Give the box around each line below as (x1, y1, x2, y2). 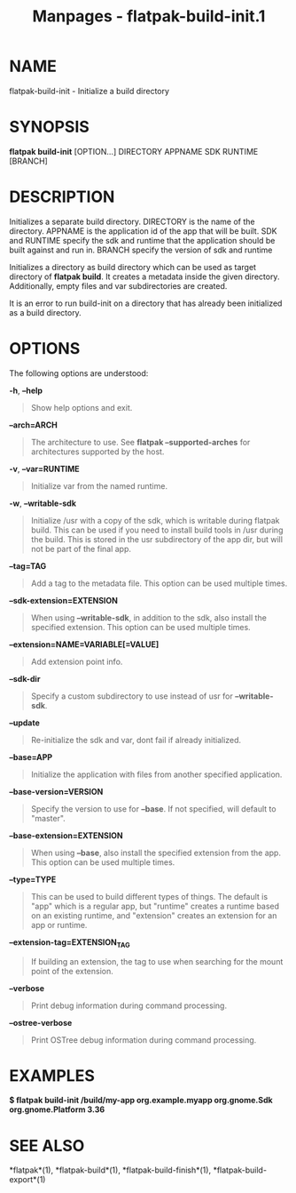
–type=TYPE (9, 874, 57, 885)
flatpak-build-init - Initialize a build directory (9, 85, 170, 96)
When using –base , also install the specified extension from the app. (30, 847, 282, 858)
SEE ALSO (9, 1135, 85, 1156)
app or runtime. (30, 919, 88, 930)
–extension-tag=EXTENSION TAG (9, 936, 130, 949)
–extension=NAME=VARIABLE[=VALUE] (9, 638, 160, 650)
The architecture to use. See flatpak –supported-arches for (30, 436, 251, 447)
